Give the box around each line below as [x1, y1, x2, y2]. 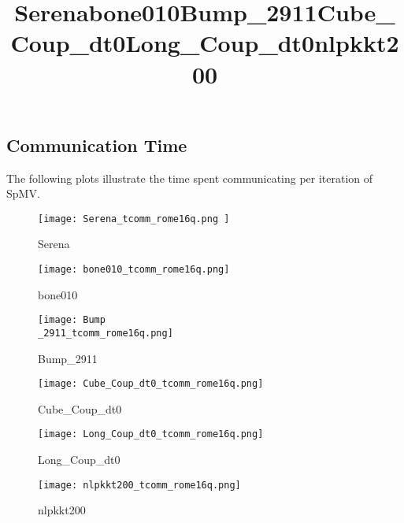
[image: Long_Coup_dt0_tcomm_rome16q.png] [38, 428, 264, 440]
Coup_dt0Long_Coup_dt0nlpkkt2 [10, 27, 399, 59]
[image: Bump [38, 314, 106, 326]
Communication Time [6, 132, 187, 157]
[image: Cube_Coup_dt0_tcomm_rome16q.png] [38, 378, 264, 390]
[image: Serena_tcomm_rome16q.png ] [38, 213, 230, 224]
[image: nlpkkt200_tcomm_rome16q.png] [38, 479, 241, 491]
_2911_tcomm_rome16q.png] [38, 327, 173, 339]
